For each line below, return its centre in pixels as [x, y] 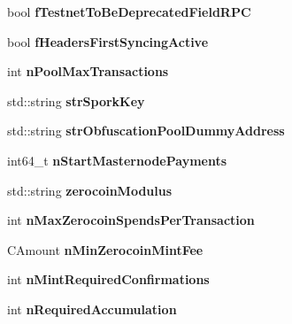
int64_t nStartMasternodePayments [117, 160]
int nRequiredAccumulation [92, 309]
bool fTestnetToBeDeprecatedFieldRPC [129, 12]
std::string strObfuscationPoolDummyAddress [146, 131]
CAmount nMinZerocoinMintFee [105, 249]
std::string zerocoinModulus [90, 190]
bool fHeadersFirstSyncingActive [108, 41]
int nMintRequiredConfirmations [108, 279]
